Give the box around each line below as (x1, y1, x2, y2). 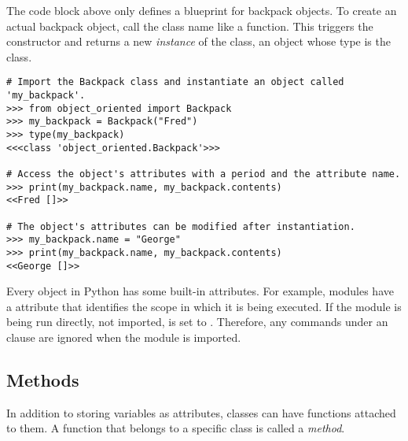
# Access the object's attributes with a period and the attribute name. (6, 168, 401, 180)
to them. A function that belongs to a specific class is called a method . (6, 420, 345, 436)
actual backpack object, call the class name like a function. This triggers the (6, 17, 373, 34)
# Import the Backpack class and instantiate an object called (6, 76, 344, 88)
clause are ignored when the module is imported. (6, 329, 241, 345)
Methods (6, 367, 79, 391)
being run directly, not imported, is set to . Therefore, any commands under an (6, 313, 388, 330)
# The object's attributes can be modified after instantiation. (6, 220, 355, 232)
